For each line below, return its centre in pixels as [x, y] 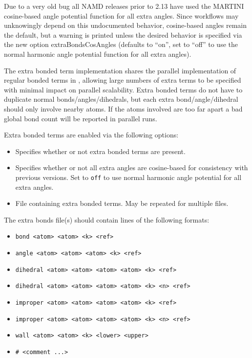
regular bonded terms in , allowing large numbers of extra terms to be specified [123, 80]
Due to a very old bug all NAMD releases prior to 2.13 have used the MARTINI [124, 6]
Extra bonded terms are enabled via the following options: [91, 135]
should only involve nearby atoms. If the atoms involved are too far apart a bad [123, 108]
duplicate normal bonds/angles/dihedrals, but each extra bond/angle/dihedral [121, 99]
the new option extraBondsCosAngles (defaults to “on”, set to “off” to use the [121, 44]
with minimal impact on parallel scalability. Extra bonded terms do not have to [123, 89]
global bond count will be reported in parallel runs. [81, 118]
